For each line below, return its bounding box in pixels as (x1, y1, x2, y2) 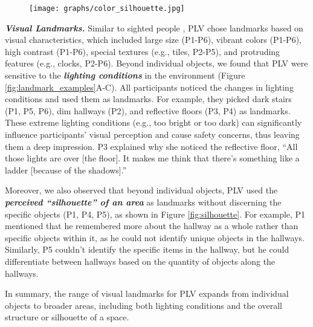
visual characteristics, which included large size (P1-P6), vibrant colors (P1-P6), (5, 33, 302, 46)
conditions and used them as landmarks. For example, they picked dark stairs (5, 92, 292, 105)
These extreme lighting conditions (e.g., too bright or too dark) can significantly (5, 116, 302, 129)
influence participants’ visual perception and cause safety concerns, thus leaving (5, 128, 300, 140)
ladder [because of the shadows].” (5, 163, 127, 176)
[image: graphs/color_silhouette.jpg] (29, 4, 185, 13)
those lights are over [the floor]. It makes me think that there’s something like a (5, 152, 300, 164)
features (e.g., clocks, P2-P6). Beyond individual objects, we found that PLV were (5, 57, 308, 70)
